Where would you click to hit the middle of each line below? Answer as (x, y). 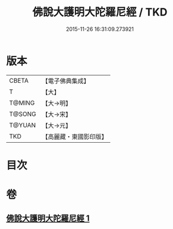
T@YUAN (23, 125)
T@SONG (23, 114)
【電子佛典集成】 (66, 81)
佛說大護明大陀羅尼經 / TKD (100, 12)
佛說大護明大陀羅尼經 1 (48, 219)
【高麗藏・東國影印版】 (75, 136)
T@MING (22, 103)
